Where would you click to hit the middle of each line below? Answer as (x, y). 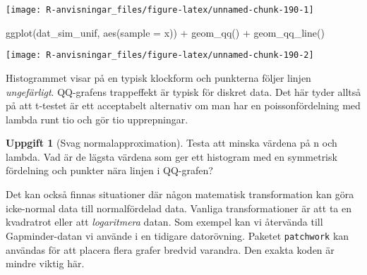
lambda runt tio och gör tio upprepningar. (97, 119)
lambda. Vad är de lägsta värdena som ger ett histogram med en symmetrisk (172, 156)
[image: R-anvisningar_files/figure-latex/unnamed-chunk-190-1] (160, 10)
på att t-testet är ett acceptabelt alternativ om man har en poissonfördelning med (183, 105)
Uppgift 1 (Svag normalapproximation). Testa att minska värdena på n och (172, 143)
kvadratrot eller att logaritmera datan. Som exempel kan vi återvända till (164, 222)
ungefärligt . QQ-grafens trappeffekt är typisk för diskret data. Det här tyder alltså (183, 91)
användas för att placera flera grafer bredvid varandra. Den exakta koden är (170, 249)
